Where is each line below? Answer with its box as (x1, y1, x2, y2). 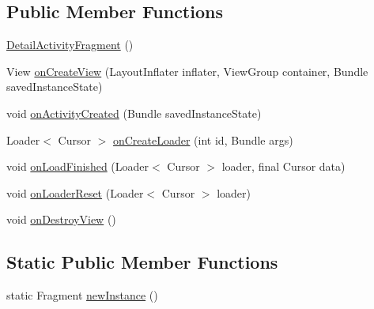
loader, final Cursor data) (221, 158, 346, 175)
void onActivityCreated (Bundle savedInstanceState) (6, 104, 262, 121)
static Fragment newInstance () (6, 287, 158, 303)
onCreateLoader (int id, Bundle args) (112, 131, 293, 148)
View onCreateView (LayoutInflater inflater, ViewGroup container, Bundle (6, 62, 368, 79)
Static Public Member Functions (6, 250, 278, 274)
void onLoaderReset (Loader (6, 184, 144, 201)
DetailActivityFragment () (6, 36, 134, 53)
